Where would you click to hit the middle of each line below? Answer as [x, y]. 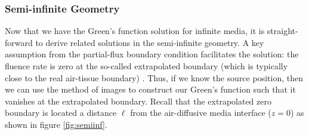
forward [19, 42]
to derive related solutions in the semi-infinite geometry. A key [150, 42]
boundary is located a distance [61, 113]
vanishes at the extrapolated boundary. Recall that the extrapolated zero [138, 101]
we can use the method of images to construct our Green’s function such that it [150, 89]
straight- [282, 31]
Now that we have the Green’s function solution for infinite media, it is [135, 31]
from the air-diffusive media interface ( [201, 113]
